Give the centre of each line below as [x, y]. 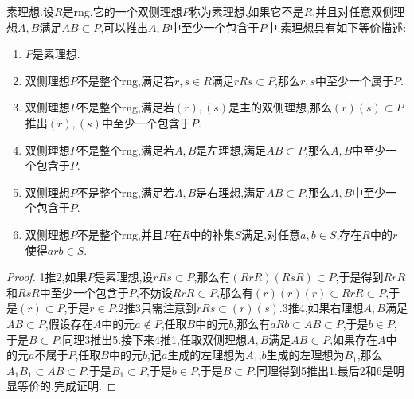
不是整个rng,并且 [120, 234]
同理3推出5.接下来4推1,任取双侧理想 [154, 339]
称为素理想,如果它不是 [246, 11]
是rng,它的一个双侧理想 [122, 11]
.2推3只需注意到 [156, 308]
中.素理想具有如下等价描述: [336, 27]
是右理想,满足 [231, 192]
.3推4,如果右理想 [321, 308]
